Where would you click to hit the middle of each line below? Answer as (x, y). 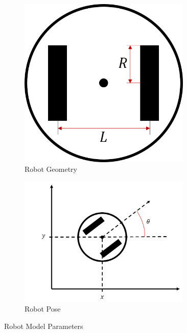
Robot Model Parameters (44, 326)
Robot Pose (43, 309)
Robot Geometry (51, 169)
